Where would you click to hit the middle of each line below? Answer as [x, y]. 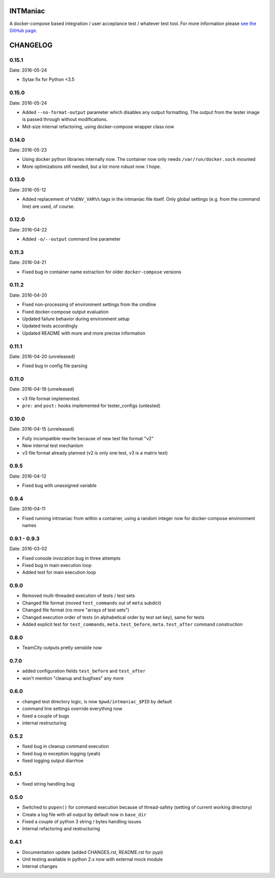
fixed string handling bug [48, 784]
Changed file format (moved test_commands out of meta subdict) [92, 603]
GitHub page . [23, 30]
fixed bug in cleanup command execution [65, 746]
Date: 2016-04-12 [28, 476]
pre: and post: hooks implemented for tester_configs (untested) [91, 406]
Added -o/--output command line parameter [71, 239]
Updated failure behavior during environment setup [76, 319]
